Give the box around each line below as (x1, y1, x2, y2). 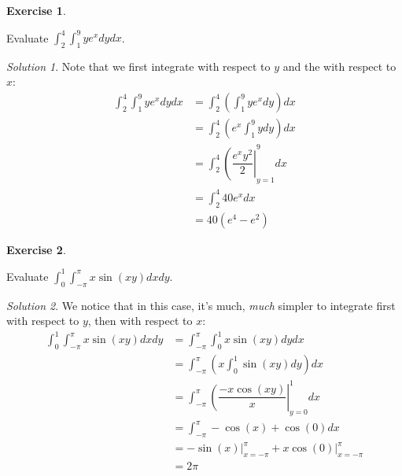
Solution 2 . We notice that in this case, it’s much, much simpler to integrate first (6, 297, 396, 313)
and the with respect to (282, 57, 396, 74)
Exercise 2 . (6, 241, 66, 257)
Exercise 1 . (6, 2, 66, 18)
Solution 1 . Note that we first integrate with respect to (6, 57, 271, 74)
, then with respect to (87, 312, 193, 329)
